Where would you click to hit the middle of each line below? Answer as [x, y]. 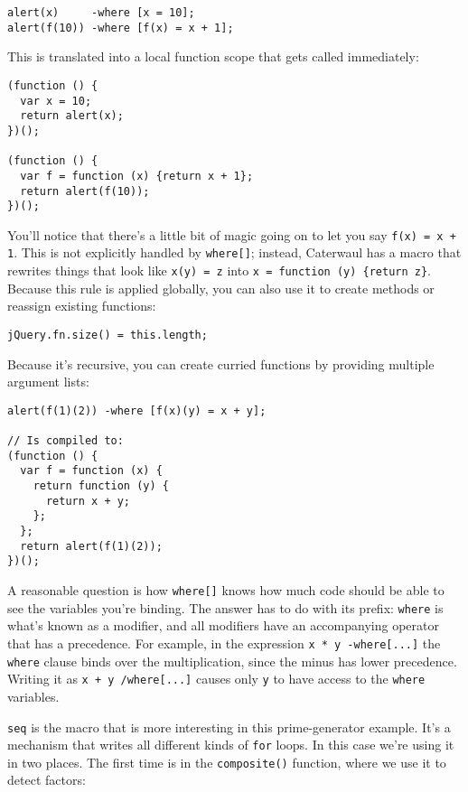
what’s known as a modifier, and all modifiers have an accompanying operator [223, 625]
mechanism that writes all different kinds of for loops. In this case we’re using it [231, 745]
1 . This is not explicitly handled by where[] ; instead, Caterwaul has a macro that [234, 252]
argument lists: [48, 382]
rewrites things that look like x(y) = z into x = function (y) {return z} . [220, 270]
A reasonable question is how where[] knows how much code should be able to [226, 590]
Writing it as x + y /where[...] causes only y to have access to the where [216, 679]
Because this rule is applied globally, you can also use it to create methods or [221, 288]
